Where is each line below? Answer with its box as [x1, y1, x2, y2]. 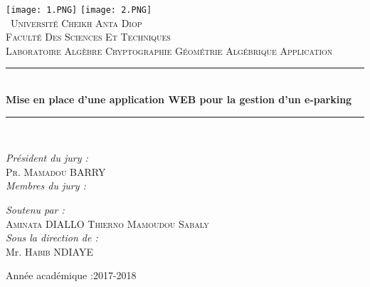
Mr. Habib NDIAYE [6, 244, 93, 259]
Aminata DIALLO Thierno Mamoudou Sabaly [6, 216, 209, 231]
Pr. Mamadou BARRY [6, 164, 106, 179]
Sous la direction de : [6, 230, 98, 245]
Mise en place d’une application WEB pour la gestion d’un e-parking [6, 92, 352, 107]
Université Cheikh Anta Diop [10, 15, 142, 30]
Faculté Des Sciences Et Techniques [6, 29, 171, 44]
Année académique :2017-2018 [6, 268, 137, 283]
